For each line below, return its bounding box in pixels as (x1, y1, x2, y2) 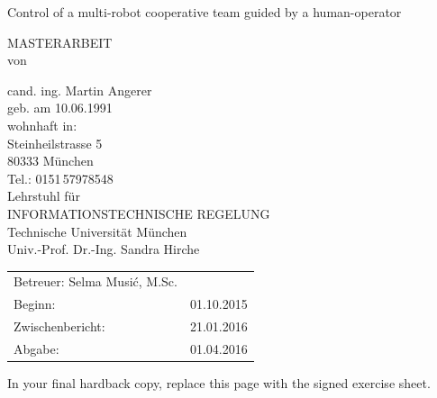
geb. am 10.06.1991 (7, 98, 113, 117)
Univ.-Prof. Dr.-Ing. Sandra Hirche (7, 240, 200, 258)
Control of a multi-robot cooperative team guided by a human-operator (7, 3, 402, 21)
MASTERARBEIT (7, 32, 113, 51)
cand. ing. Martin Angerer (7, 80, 152, 99)
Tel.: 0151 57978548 (7, 168, 114, 187)
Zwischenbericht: (14, 317, 105, 336)
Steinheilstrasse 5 (7, 133, 103, 152)
